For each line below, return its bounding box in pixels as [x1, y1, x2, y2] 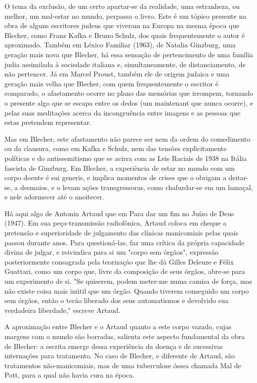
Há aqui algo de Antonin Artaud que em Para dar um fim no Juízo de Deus [4, 208, 234, 218]
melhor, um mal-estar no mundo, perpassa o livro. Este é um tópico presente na [4, 10, 247, 21]
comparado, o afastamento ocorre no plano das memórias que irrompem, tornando [4, 88, 254, 98]
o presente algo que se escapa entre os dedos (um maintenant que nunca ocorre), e [4, 97, 253, 108]
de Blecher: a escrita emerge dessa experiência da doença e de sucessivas [4, 341, 223, 351]
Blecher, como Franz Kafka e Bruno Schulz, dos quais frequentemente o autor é [4, 30, 245, 40]
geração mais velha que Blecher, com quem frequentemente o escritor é [4, 78, 218, 88]
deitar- [228, 172, 249, 183]
